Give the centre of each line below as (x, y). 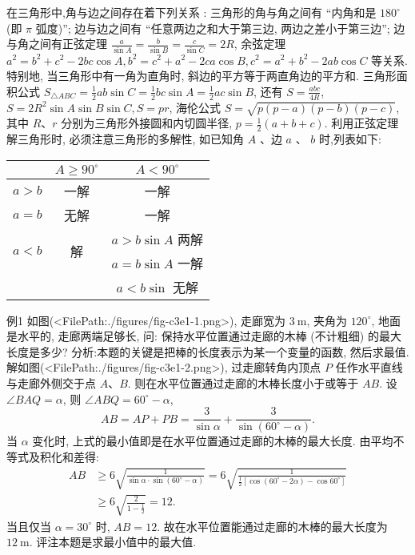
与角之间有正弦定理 (57, 44)
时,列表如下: (350, 139)
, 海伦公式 (195, 107)
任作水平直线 (369, 367)
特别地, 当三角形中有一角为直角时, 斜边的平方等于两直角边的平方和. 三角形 (202, 76)
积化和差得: (69, 456)
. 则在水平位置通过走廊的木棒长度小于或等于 (243, 383)
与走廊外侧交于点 (51, 383)
